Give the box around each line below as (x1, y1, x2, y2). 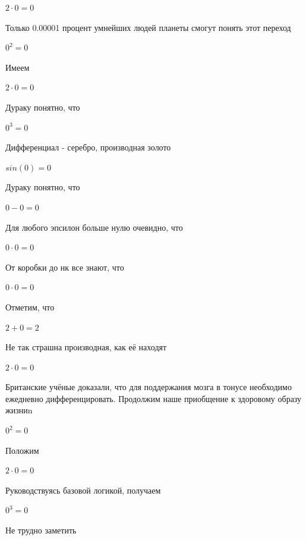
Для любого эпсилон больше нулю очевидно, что (5, 221, 183, 233)
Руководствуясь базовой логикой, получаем (5, 484, 161, 496)
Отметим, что (5, 300, 55, 313)
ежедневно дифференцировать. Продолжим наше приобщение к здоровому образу (5, 392, 302, 404)
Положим (5, 444, 39, 456)
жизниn (5, 404, 33, 416)
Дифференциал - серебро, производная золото (5, 141, 171, 153)
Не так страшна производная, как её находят (5, 341, 167, 353)
